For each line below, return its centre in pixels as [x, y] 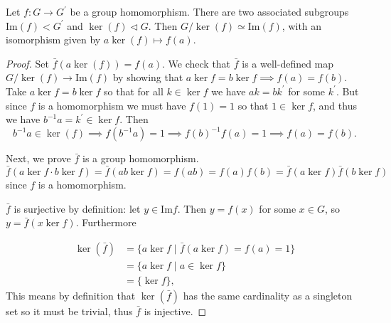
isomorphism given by [53, 39]
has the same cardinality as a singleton [268, 295]
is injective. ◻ [175, 311]
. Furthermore [106, 222]
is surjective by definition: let [77, 208]
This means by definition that [71, 295]
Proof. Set [27, 63]
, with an [302, 25]
